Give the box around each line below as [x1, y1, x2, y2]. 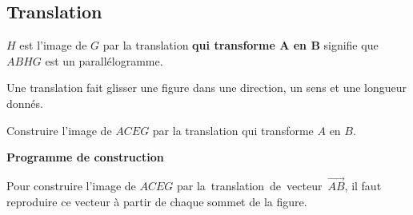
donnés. [6, 94, 43, 111]
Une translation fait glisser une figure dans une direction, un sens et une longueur [6, 79, 407, 96]
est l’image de [19, 37, 87, 54]
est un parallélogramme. [45, 52, 163, 69]
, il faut [344, 177, 382, 193]
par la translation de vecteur [176, 177, 323, 193]
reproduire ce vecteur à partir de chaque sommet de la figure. [6, 193, 307, 209]
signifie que [323, 37, 379, 54]
